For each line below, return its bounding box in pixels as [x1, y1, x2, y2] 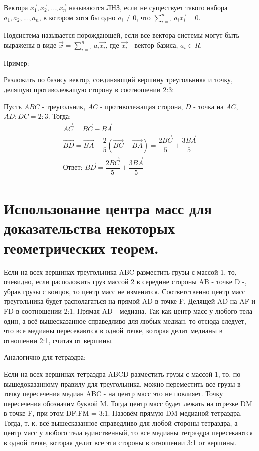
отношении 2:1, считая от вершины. [4, 335, 113, 345]
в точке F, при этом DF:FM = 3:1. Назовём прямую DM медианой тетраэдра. [4, 408, 242, 418]
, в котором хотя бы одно [39, 12, 116, 22]
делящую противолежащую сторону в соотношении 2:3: [4, 84, 174, 94]
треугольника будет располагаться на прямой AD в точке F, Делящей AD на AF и [4, 296, 255, 306]
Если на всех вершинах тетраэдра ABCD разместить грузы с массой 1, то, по [4, 368, 241, 379]
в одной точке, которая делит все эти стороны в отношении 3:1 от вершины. [4, 437, 237, 448]
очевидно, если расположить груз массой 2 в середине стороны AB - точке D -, [4, 276, 247, 287]
